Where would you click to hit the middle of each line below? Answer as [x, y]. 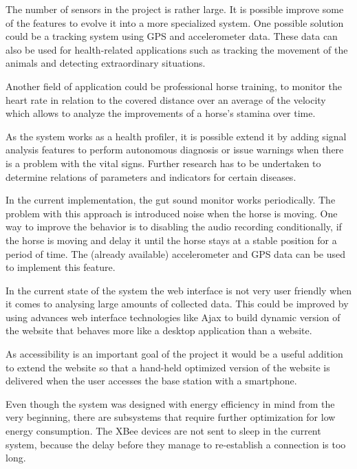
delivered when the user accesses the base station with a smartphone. [151, 381]
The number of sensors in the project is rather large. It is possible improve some [175, 9]
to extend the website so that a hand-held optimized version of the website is [168, 367]
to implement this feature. [61, 267]
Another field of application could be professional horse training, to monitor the [174, 86]
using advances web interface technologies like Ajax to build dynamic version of [173, 317]
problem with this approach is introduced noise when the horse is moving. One [172, 213]
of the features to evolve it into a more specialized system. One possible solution [175, 22]
